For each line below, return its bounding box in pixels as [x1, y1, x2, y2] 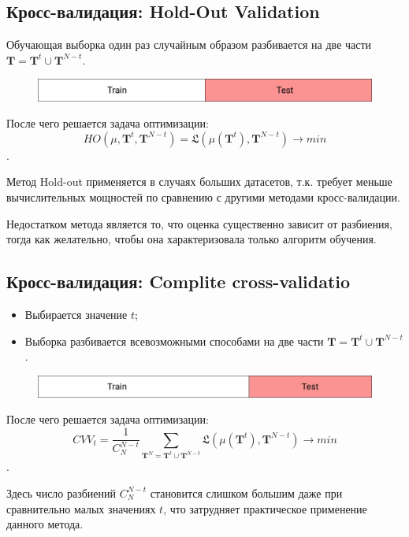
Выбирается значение [24, 306, 128, 322]
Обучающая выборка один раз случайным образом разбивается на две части [6, 36, 372, 53]
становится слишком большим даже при [150, 484, 343, 501]
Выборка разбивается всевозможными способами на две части [24, 332, 324, 349]
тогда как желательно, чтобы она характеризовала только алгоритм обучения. [6, 231, 377, 247]
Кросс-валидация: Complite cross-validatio [6, 269, 351, 294]
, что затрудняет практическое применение [163, 500, 367, 517]
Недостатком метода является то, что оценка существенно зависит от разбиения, [6, 215, 392, 231]
